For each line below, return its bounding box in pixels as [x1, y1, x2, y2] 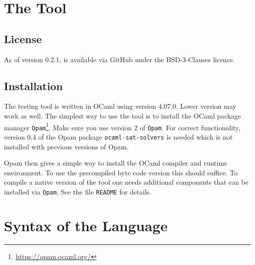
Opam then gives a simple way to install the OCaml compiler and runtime [4, 158, 228, 168]
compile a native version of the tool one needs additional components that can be [4, 177, 249, 187]
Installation [4, 78, 63, 93]
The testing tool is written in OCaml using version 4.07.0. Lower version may [4, 101, 236, 111]
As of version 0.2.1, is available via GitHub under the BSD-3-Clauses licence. [4, 54, 235, 64]
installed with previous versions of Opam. [4, 141, 128, 151]
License [4, 31, 42, 46]
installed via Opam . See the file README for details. [4, 186, 152, 196]
